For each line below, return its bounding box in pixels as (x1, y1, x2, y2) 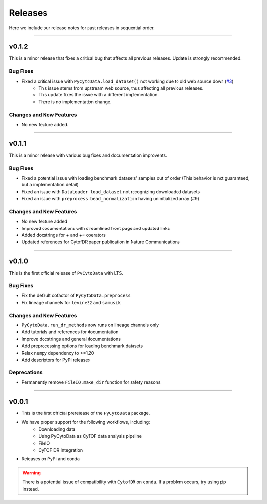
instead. (22, 486, 39, 492)
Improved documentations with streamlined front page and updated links (21, 225, 170, 231)
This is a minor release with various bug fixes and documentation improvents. (9, 152, 168, 158)
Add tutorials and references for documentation (21, 329, 119, 335)
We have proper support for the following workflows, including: (21, 419, 150, 425)
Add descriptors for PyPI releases (21, 357, 90, 363)
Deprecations (9, 369, 43, 376)
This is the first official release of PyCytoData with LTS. (9, 270, 123, 276)
